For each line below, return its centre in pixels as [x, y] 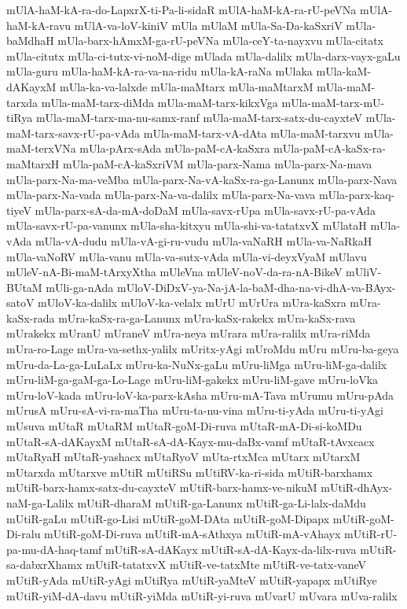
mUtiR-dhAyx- [357, 487]
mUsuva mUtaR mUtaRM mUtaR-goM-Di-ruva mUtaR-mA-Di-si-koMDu [184, 426]
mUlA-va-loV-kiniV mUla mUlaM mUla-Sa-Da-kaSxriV [208, 25]
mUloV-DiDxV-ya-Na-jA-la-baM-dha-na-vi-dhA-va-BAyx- [256, 287]
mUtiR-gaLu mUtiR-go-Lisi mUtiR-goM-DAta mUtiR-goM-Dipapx [168, 518]
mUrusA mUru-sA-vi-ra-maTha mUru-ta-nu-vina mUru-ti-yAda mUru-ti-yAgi [195, 410]
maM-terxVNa [41, 148]
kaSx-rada [31, 317]
